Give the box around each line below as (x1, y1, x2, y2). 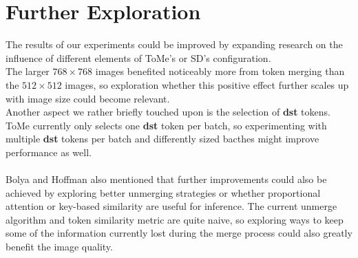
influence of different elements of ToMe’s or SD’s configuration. (6, 50, 271, 65)
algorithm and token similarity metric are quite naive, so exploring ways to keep (6, 212, 344, 226)
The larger (6, 64, 50, 78)
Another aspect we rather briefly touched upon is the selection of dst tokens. (6, 105, 330, 119)
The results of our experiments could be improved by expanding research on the (6, 37, 343, 52)
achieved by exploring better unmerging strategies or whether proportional (6, 185, 321, 200)
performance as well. (6, 144, 92, 159)
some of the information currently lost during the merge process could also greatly (6, 226, 352, 240)
